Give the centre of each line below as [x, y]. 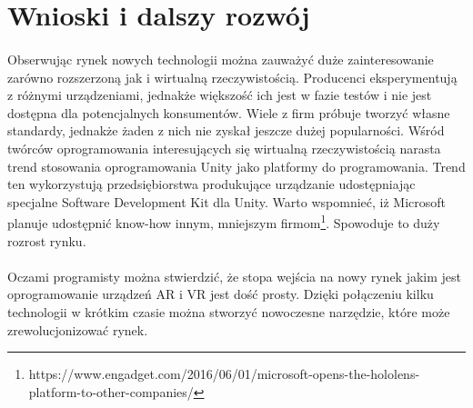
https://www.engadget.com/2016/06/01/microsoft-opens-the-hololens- [224, 374]
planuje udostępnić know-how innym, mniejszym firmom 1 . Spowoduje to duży [224, 221]
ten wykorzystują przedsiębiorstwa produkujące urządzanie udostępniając [211, 184]
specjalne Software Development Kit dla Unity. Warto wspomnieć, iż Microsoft [226, 201]
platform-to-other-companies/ [111, 391]
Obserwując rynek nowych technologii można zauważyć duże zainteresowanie [221, 59]
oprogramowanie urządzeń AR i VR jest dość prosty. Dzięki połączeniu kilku [221, 294]
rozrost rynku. [47, 240]
